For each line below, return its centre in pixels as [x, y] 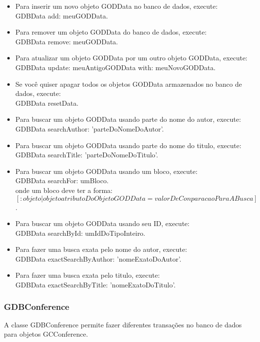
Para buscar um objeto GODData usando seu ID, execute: [102, 223]
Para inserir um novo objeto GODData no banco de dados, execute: [116, 6]
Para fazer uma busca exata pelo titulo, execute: [88, 275]
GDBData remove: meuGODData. [67, 41]
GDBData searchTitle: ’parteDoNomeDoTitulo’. [87, 155]
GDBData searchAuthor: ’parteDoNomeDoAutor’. [90, 128]
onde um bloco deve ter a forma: [64, 190]
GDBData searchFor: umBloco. [62, 180]
